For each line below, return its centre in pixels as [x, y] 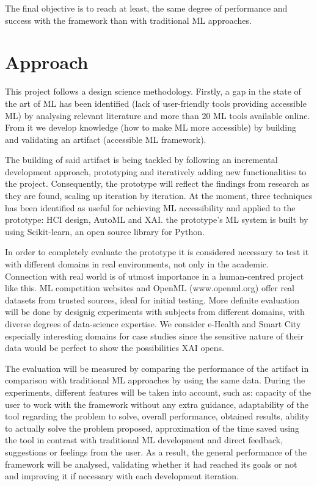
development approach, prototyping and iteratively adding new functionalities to [156, 171]
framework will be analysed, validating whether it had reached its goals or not [151, 464]
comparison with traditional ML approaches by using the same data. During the [155, 380]
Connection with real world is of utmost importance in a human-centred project [155, 276]
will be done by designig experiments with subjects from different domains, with [155, 312]
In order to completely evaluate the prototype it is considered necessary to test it [157, 252]
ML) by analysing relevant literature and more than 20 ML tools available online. [158, 115]
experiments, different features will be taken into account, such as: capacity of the [158, 392]
